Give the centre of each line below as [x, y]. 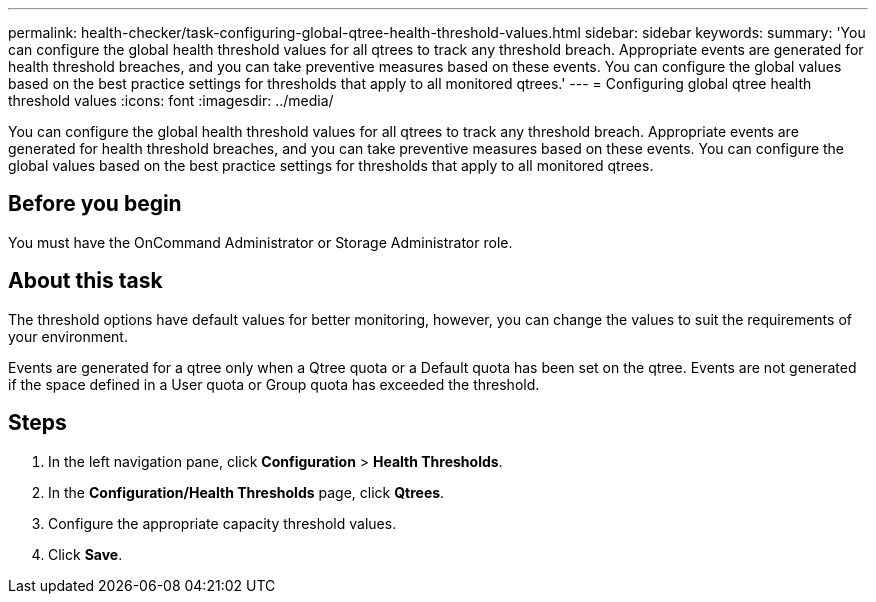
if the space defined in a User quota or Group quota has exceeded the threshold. [274, 384]
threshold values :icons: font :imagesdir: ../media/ [171, 100]
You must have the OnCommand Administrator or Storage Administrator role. [260, 242]
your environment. [68, 336]
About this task [85, 281]
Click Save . [85, 554]
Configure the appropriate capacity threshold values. [222, 523]
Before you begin [95, 204]
